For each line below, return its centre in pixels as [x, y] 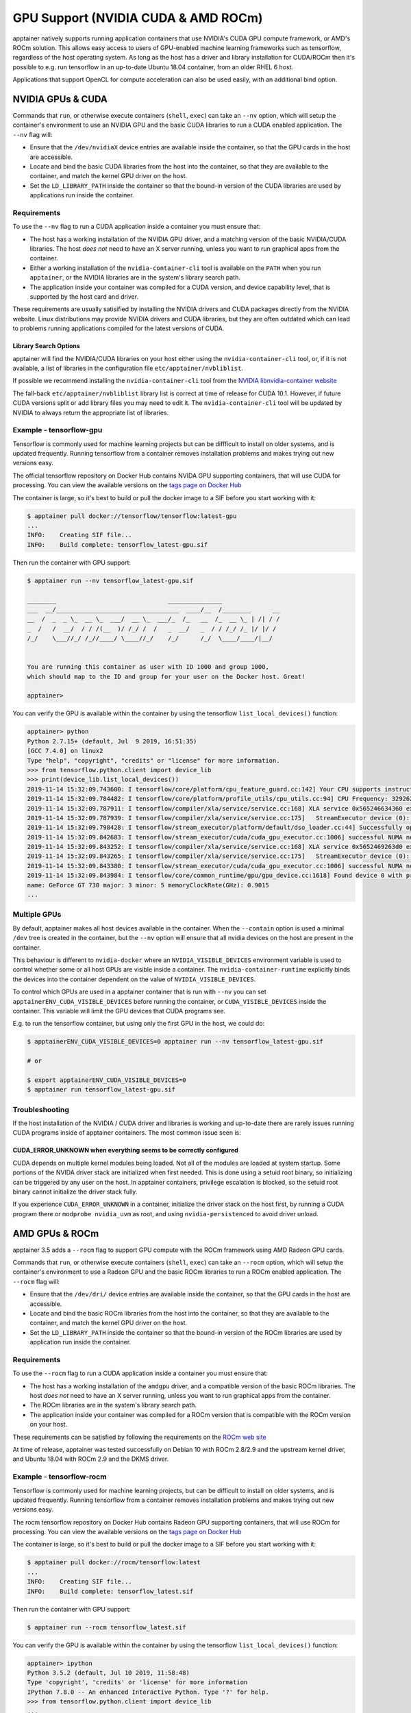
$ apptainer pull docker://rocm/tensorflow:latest [114, 1563]
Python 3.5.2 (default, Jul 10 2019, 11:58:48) [108, 1673]
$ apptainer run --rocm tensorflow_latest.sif [107, 1627]
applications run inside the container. [82, 195]
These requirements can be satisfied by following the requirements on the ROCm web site [139, 1437]
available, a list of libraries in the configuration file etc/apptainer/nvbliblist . [128, 368]
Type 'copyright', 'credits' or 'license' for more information [137, 1683]
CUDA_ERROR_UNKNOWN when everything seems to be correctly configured [126, 1150]
